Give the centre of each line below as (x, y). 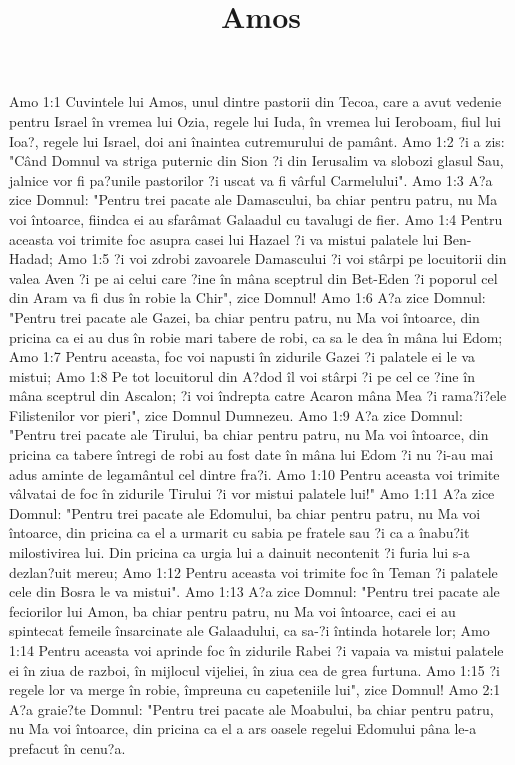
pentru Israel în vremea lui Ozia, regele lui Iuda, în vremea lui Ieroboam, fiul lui (255, 120)
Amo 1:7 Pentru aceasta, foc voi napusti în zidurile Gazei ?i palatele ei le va (242, 356)
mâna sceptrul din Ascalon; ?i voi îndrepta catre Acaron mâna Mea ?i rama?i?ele (258, 395)
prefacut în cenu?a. (67, 747)
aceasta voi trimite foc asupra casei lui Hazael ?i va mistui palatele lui (224, 238)
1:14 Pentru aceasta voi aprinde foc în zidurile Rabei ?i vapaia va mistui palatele (256, 650)
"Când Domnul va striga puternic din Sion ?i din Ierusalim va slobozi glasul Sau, (256, 160)
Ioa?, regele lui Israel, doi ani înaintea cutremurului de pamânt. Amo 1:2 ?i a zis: (257, 140)
